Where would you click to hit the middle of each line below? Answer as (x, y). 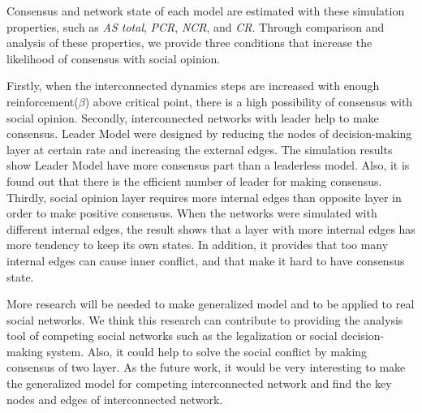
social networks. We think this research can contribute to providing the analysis (205, 319)
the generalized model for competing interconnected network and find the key (199, 383)
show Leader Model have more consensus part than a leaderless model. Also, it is (208, 165)
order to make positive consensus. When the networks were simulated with (192, 213)
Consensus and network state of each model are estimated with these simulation (206, 11)
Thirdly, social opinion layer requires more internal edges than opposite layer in (204, 197)
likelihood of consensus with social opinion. (114, 58)
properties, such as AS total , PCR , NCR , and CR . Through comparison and (196, 26)
